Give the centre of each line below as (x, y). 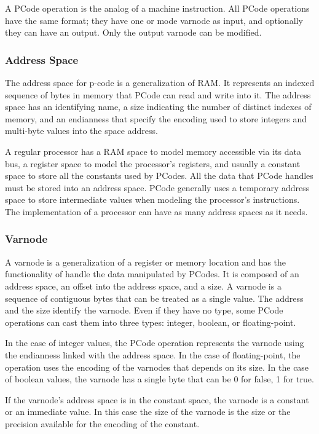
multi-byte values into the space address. (81, 131)
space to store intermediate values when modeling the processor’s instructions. (152, 199)
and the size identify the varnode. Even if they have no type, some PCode (144, 310)
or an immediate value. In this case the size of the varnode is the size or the (148, 412)
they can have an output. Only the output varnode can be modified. (133, 32)
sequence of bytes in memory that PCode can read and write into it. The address (158, 94)
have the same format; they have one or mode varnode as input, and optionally (154, 20)
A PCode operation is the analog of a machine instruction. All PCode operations (157, 8)
